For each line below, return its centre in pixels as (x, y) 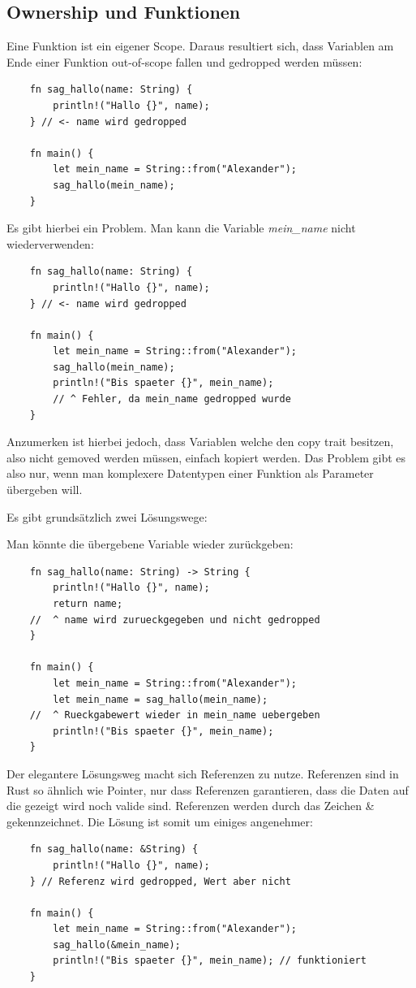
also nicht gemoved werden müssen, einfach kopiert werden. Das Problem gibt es (206, 457)
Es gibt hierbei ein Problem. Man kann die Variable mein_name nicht (181, 228)
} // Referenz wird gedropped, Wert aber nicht (160, 881)
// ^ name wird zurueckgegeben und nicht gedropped (175, 620)
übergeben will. (45, 490)
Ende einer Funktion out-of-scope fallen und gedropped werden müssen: (184, 61)
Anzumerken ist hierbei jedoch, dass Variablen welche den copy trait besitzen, (200, 442)
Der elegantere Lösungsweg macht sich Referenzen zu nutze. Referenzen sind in (203, 773)
